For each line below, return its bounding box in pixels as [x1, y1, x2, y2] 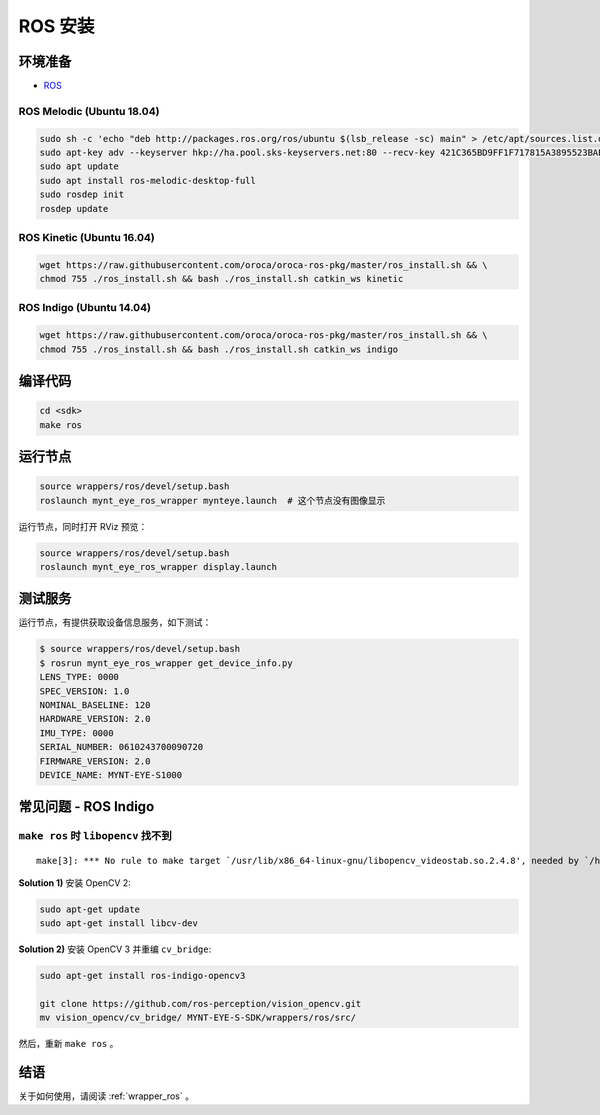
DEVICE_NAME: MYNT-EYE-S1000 [39, 769, 183, 780]
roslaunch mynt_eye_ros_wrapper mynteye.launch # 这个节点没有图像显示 [39, 495, 386, 506]
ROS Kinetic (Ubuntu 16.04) [18, 230, 155, 244]
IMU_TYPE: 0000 [39, 727, 114, 739]
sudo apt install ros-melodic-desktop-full [39, 175, 257, 186]
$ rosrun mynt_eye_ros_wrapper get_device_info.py [39, 657, 294, 669]
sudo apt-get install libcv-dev [39, 918, 199, 929]
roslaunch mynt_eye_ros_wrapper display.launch [39, 561, 277, 572]
